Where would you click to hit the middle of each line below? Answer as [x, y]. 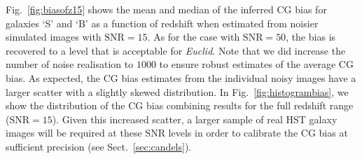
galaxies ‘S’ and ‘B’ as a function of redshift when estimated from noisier [162, 23]
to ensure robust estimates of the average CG [256, 64]
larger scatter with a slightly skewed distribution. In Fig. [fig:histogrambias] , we [177, 91]
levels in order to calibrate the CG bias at [258, 133]
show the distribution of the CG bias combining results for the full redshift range [180, 105]
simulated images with [54, 37]
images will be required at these [74, 133]
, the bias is [311, 37]
